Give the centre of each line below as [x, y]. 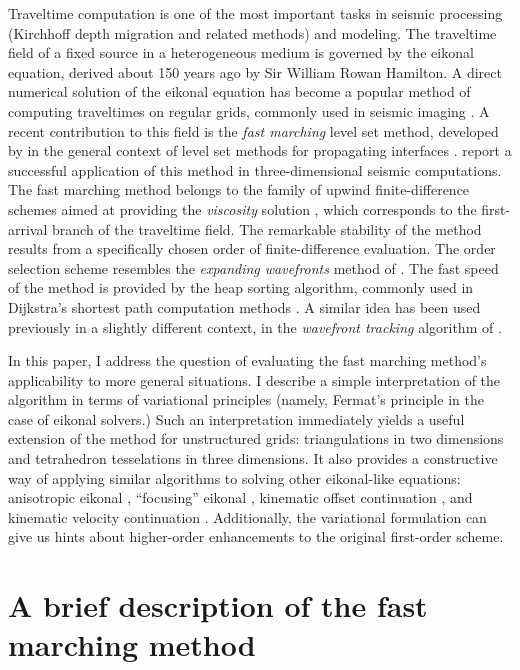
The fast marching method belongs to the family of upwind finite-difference [239, 189]
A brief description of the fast [218, 605]
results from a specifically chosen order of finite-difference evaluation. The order [252, 248]
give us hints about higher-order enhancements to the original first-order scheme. [256, 536]
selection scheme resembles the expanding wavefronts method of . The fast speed [253, 267]
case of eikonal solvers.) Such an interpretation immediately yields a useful [236, 418]
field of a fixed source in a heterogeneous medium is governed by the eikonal [241, 52]
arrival [28, 228]
